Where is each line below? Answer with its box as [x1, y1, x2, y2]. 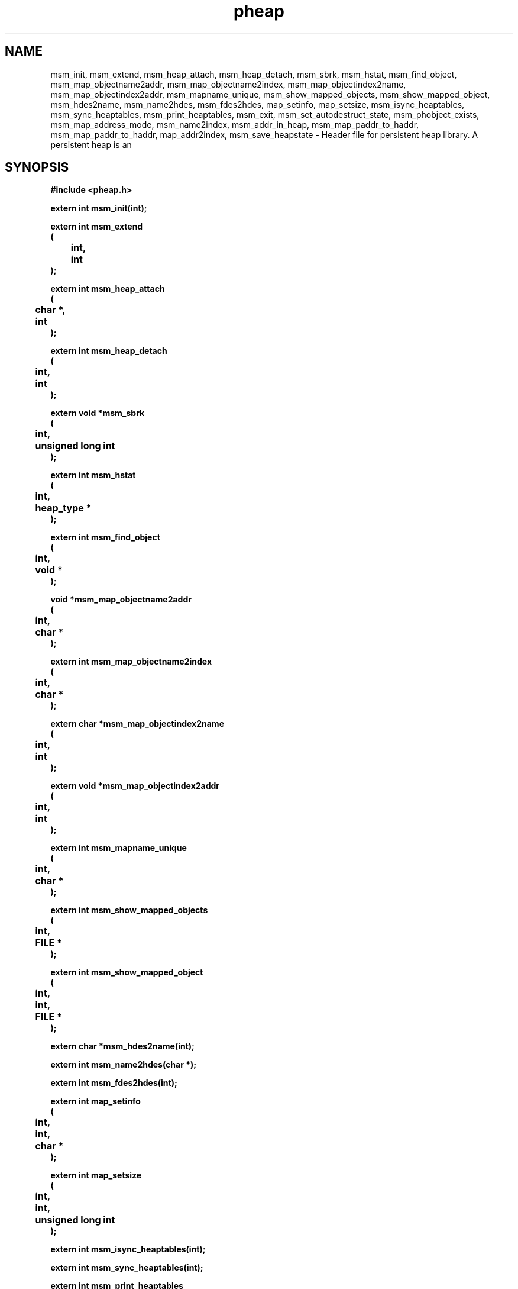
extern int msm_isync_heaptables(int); [50, 1244, 206, 1255]
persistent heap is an [50, 139, 132, 150]
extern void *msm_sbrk [50, 408, 145, 418]
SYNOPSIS [5, 160, 69, 175]
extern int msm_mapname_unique [50, 843, 187, 853]
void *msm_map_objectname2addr [50, 594, 192, 605]
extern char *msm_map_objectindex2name [50, 718, 224, 729]
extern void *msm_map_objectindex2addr [50, 781, 220, 791]
